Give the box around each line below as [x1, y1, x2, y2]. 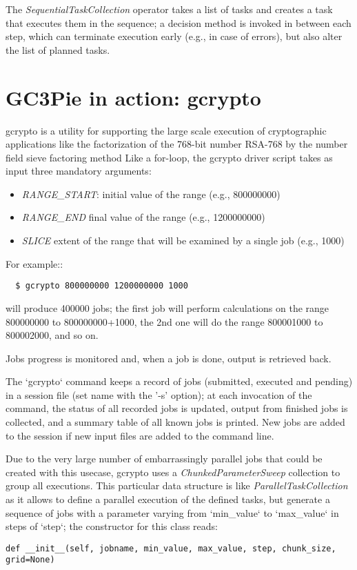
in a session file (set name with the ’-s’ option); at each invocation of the [6, 387, 312, 402]
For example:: [6, 256, 63, 271]
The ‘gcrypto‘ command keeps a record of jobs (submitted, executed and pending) [6, 374, 353, 389]
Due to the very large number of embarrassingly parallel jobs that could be [6, 451, 323, 466]
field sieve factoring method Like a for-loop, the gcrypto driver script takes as [6, 150, 333, 164]
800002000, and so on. [6, 328, 99, 342]
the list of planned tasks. [6, 42, 110, 57]
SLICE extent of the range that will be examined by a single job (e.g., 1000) [21, 233, 345, 248]
